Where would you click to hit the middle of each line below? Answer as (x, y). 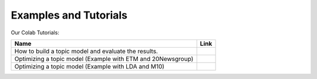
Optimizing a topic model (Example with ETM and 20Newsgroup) (104, 59)
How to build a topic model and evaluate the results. (86, 51)
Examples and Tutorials (69, 15)
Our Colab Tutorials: (35, 33)
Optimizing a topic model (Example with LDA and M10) (89, 66)
